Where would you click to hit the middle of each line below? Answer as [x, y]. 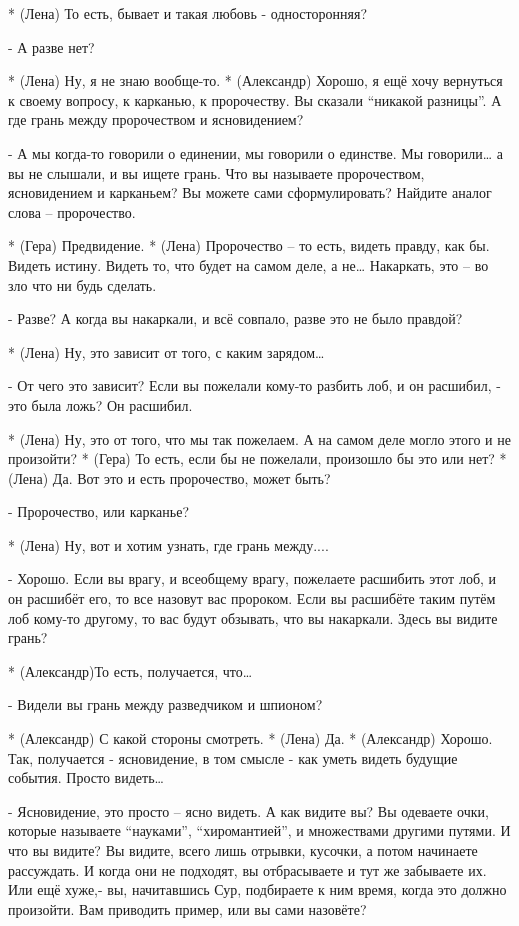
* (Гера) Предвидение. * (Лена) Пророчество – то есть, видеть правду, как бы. [249, 245]
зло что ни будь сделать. [82, 284]
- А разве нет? [51, 46]
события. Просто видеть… [86, 777]
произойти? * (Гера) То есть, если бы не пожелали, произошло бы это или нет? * [257, 458]
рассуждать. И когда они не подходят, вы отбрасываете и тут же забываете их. [247, 869]
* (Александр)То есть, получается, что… [130, 670]
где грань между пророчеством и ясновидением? [156, 119]
